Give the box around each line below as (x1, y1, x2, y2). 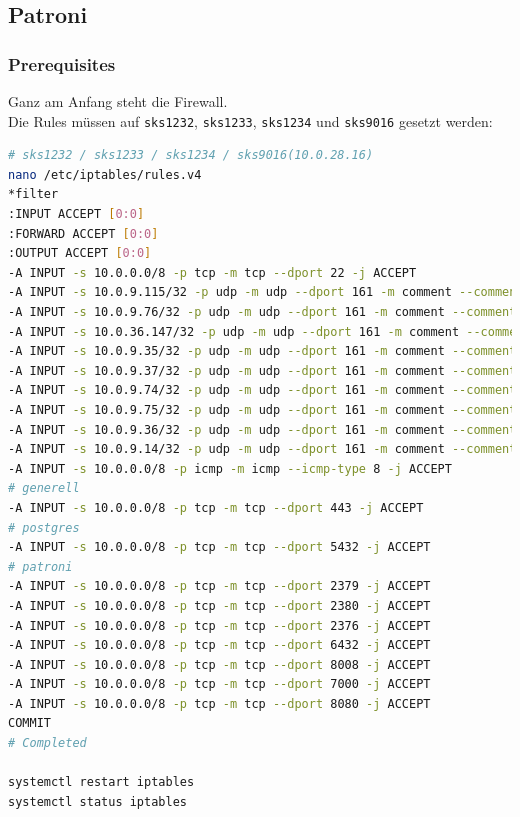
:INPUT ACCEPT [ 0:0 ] (8, 207, 145, 222)
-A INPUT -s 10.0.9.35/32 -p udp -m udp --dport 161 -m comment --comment (8, 344, 517, 359)
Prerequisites (8, 51, 116, 76)
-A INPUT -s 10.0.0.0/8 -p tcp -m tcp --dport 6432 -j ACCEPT (8, 638, 431, 653)
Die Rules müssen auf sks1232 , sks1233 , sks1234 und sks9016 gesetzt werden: (8, 110, 493, 131)
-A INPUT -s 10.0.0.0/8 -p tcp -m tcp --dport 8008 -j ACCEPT (8, 657, 431, 672)
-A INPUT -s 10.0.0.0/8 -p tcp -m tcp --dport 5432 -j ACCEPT (8, 540, 431, 555)
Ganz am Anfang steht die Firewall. (8, 91, 228, 111)
